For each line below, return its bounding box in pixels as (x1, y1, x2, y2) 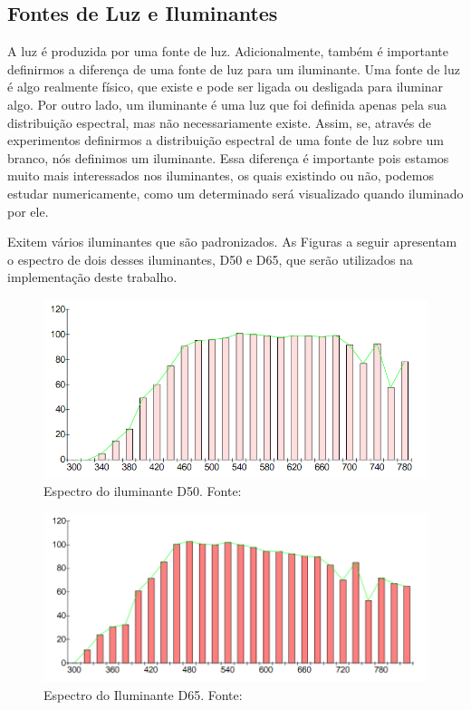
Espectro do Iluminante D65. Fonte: (43, 686, 243, 705)
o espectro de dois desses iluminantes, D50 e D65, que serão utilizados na (7, 249, 413, 268)
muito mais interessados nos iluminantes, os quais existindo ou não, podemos (7, 166, 434, 185)
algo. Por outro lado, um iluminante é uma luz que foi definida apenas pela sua (7, 94, 447, 113)
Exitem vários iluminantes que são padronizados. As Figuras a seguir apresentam (7, 232, 457, 251)
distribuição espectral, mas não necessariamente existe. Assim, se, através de (7, 112, 431, 131)
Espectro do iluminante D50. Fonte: (43, 481, 242, 501)
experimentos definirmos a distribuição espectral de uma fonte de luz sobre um (7, 131, 445, 150)
